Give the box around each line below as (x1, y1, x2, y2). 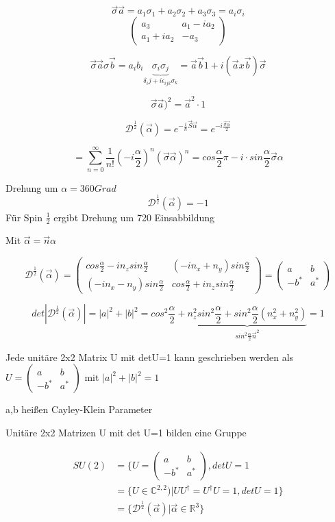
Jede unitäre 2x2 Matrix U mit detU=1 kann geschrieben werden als (5, 349, 294, 364)
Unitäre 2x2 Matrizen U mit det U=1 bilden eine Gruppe (5, 425, 247, 439)
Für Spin (5, 210, 43, 224)
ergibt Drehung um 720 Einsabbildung (53, 210, 214, 224)
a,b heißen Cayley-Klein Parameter (5, 402, 153, 417)
